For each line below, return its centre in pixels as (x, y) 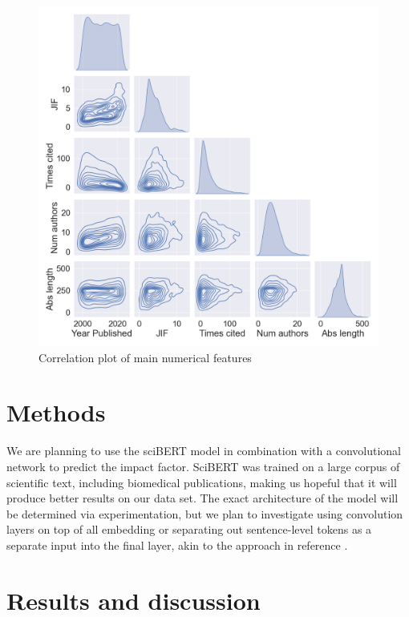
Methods (56, 412)
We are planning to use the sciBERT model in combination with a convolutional (204, 451)
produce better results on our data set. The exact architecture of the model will (202, 498)
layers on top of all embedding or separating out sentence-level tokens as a (189, 529)
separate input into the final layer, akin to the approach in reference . (177, 544)
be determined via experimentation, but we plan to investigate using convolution (205, 513)
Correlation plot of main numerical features (145, 357)
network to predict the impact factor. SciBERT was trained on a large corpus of (203, 466)
